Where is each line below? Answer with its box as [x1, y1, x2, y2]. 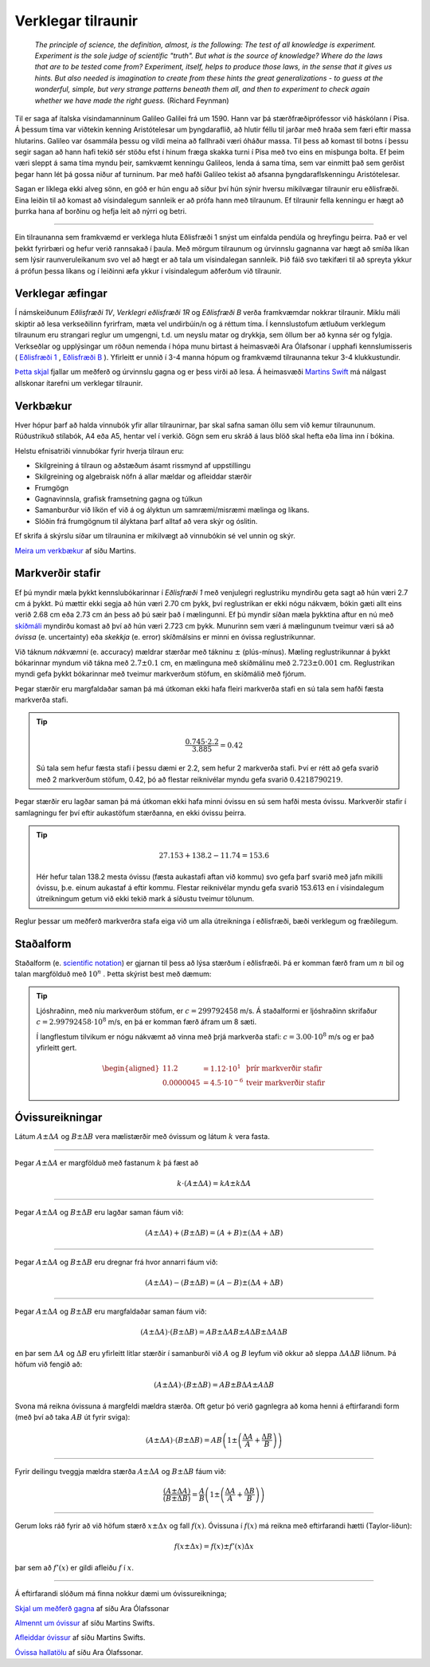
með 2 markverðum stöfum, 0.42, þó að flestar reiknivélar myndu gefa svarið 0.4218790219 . [36, 774, 343, 784]
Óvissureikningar [14, 1111, 103, 1125]
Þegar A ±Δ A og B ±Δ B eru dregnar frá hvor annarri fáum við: [14, 1257, 218, 1267]
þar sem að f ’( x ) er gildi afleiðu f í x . [14, 1563, 135, 1572]
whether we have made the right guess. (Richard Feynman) [34, 96, 230, 105]
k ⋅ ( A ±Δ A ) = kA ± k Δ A [176, 1179, 252, 1188]
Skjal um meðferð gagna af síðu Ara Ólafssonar [14, 1603, 170, 1613]
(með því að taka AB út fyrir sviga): [14, 1413, 131, 1422]
